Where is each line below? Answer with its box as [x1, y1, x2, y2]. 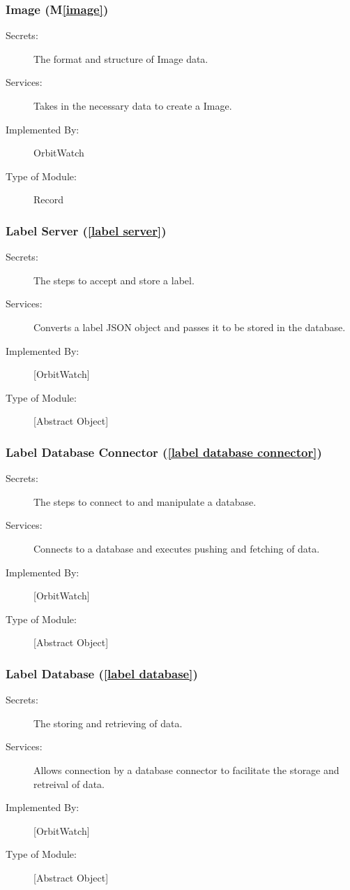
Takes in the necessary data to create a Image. [33, 99, 232, 112]
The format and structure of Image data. [33, 51, 208, 66]
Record [33, 192, 64, 207]
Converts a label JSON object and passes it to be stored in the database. [33, 319, 346, 334]
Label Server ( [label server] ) [6, 221, 167, 239]
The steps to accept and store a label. [33, 272, 195, 287]
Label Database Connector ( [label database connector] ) [6, 443, 322, 460]
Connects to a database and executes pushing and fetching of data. [33, 541, 320, 555]
